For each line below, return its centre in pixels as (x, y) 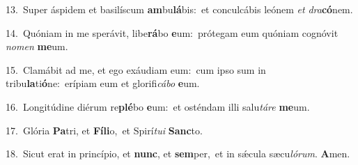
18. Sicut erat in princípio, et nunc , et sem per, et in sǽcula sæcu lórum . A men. (178, 154)
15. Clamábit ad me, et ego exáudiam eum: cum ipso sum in (136, 69)
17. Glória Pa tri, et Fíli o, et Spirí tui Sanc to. (104, 130)
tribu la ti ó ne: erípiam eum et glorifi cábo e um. (103, 83)
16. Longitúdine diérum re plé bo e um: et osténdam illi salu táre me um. (158, 106)
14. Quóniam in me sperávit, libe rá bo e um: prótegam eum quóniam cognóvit (172, 32)
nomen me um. (37, 46)
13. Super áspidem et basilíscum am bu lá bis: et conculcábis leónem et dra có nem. (179, 9)
